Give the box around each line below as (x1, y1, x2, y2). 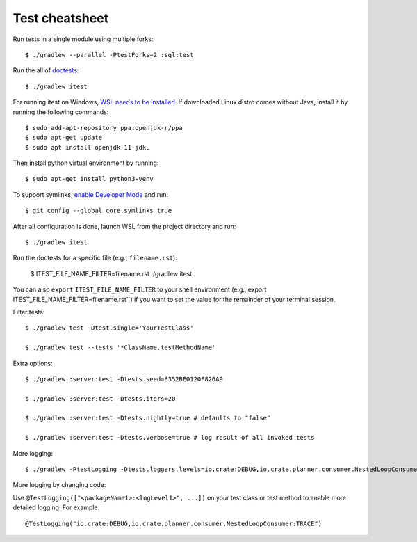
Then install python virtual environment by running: (13, 159, 159, 167)
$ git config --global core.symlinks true (25, 207, 172, 215)
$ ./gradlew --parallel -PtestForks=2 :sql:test (25, 51, 194, 58)
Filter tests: (13, 308, 45, 316)
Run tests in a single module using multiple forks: (13, 35, 154, 43)
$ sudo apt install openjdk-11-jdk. (25, 143, 150, 151)
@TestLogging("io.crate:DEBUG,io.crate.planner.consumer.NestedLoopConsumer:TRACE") (25, 519, 322, 527)
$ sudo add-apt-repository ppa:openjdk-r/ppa (25, 124, 183, 131)
